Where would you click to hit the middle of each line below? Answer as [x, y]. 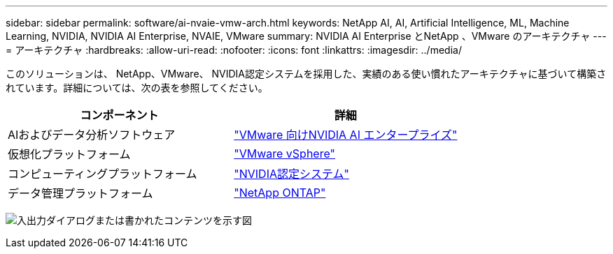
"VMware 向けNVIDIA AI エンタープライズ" [346, 135]
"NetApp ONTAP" [280, 193]
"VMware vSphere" [284, 154]
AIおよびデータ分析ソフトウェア [92, 135]
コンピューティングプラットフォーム [103, 174]
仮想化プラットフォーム [69, 154]
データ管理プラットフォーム [80, 193]
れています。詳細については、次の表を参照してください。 [137, 88]
